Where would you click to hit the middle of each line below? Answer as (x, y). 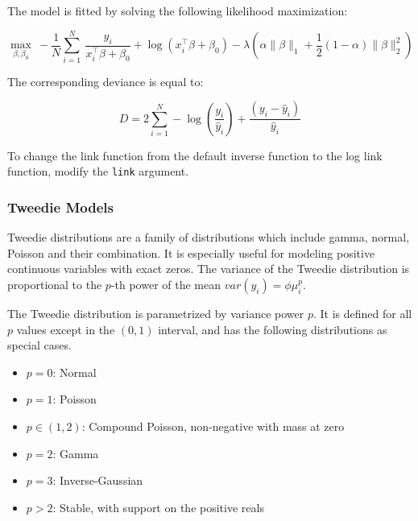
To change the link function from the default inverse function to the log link (195, 155)
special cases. (39, 345)
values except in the (66, 329)
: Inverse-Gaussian (98, 480)
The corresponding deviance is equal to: (106, 81)
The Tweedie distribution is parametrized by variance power (156, 313)
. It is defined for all (362, 313)
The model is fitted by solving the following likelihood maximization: (178, 10)
